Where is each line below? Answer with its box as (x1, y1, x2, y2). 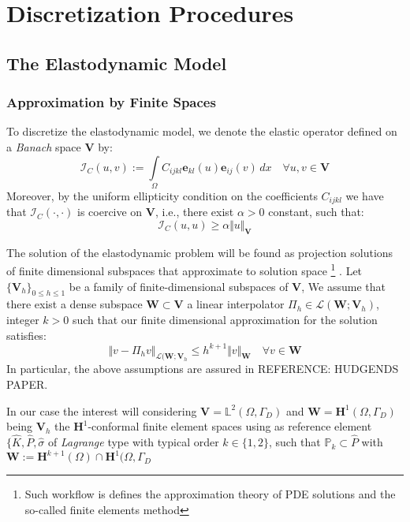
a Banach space (6, 138, 81, 155)
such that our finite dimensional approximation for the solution (72, 311, 378, 327)
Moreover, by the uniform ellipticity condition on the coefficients (6, 187, 318, 203)
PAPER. (6, 376, 48, 393)
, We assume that (301, 278, 386, 294)
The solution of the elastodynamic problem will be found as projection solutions (6, 244, 393, 260)
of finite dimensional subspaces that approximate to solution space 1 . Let (6, 260, 363, 278)
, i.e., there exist (155, 203, 234, 220)
